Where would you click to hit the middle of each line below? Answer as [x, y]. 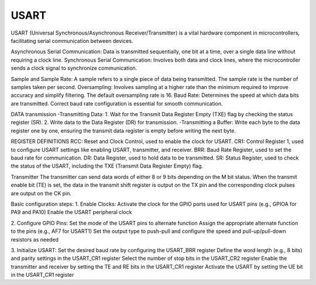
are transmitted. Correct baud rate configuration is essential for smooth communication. [117, 103]
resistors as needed [35, 239]
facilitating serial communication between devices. [72, 40]
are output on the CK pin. [41, 193]
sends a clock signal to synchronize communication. [74, 68]
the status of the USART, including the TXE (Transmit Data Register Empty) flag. [107, 166]
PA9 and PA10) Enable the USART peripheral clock [71, 212]
